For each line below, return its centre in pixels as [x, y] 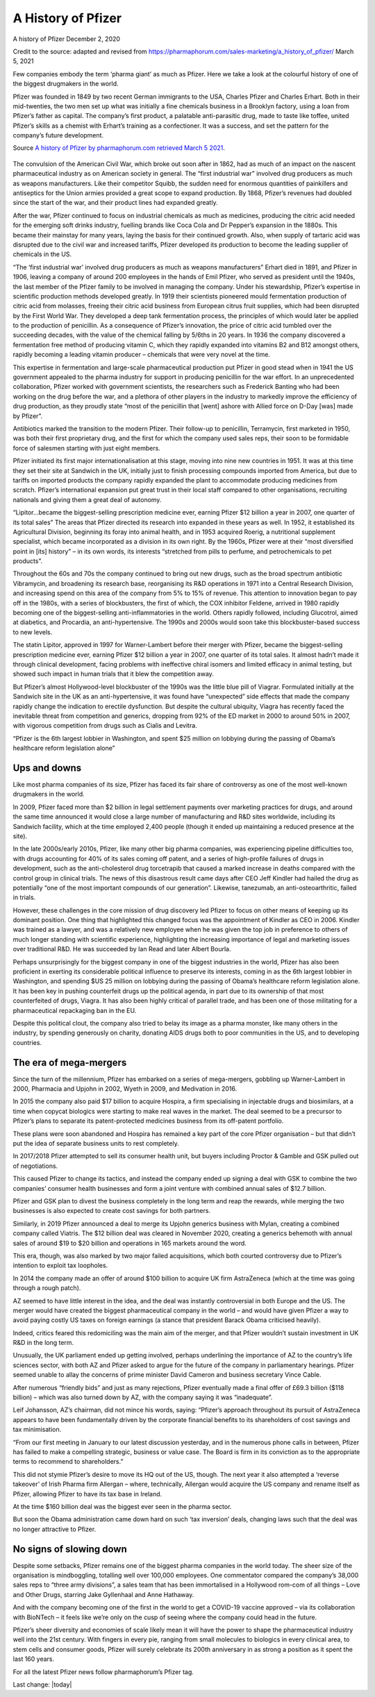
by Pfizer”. [28, 416]
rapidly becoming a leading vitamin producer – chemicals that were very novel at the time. [142, 355]
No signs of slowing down [70, 1549]
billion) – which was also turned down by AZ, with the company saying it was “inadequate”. [143, 1397]
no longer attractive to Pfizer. [55, 1529]
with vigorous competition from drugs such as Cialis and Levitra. [105, 726]
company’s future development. [58, 135]
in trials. [24, 897]
